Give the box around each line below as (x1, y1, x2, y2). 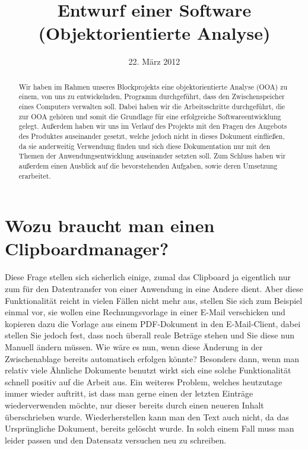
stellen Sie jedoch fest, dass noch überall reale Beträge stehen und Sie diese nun (5, 329, 295, 341)
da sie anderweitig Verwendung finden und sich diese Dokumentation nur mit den (18, 141, 271, 151)
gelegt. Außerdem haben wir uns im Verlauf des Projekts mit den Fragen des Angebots (18, 121, 287, 131)
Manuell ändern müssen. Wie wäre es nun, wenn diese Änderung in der (5, 340, 263, 353)
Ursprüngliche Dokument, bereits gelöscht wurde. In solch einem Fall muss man (5, 422, 294, 435)
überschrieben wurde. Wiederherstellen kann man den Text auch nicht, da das (5, 410, 289, 423)
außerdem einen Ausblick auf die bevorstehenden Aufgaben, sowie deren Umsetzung (18, 160, 278, 170)
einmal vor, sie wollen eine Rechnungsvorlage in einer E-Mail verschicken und (5, 306, 285, 318)
